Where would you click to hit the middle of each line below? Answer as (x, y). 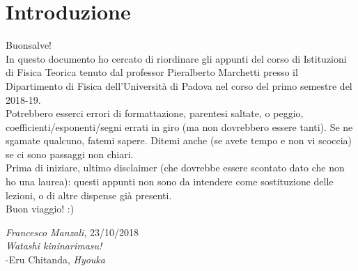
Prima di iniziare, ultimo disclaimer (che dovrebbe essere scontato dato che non (175, 168)
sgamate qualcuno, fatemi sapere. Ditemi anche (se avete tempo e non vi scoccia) (179, 140)
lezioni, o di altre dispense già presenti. (89, 195)
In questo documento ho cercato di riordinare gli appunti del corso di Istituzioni (176, 58)
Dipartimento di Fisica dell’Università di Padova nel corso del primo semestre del (179, 85)
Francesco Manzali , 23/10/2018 (72, 232)
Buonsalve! (29, 45)
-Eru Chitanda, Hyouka (55, 260)
